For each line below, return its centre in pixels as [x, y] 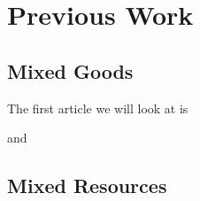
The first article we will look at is [98, 108]
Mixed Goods [70, 70]
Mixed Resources [87, 186]
